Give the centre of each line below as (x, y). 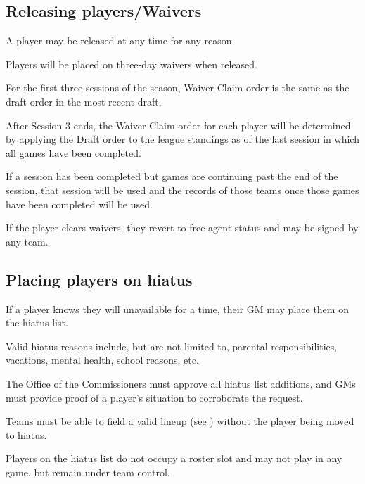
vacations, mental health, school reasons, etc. (102, 360)
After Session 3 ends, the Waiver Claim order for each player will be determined (178, 125)
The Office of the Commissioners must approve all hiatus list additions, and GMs (181, 383)
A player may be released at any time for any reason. (120, 40)
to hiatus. (26, 434)
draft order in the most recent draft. (84, 101)
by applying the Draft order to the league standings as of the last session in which (182, 139)
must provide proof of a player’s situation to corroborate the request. (154, 397)
